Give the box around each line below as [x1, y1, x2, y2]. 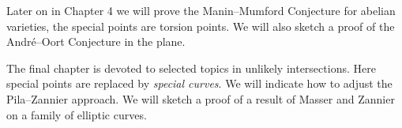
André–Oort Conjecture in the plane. [6, 33, 186, 50]
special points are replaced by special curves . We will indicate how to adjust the [6, 75, 393, 92]
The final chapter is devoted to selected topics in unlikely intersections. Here [6, 59, 376, 76]
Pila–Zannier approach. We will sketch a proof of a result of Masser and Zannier [6, 90, 395, 107]
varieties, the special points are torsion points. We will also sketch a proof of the [6, 17, 395, 34]
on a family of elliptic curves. [6, 106, 147, 122]
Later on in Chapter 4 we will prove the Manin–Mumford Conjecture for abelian [6, 2, 396, 18]
